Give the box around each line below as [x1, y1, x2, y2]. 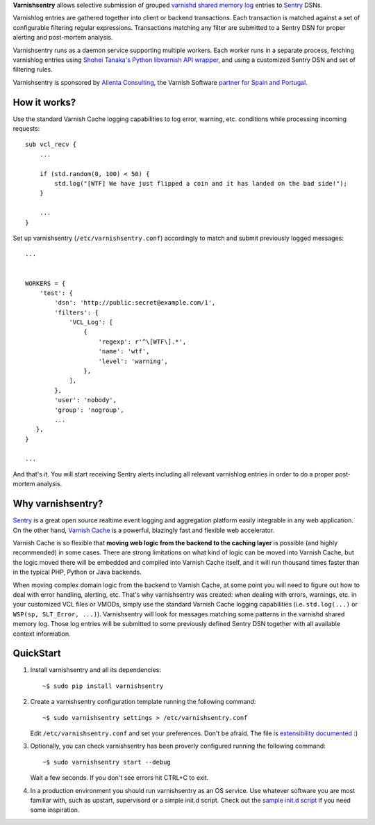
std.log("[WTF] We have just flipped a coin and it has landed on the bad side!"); [54, 179, 347, 187]
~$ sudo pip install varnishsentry [42, 682, 164, 690]
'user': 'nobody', [54, 397, 117, 404]
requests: [12, 125, 40, 133]
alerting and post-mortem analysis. [12, 33, 113, 42]
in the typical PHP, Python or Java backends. [12, 568, 142, 577]
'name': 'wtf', [98, 348, 150, 355]
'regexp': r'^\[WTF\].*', [98, 337, 187, 346]
